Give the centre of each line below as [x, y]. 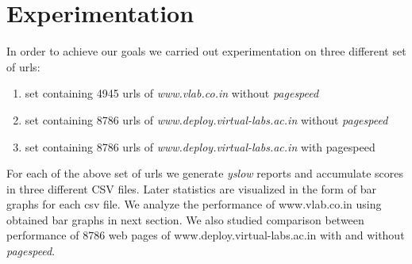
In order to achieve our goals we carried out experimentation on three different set [206, 51]
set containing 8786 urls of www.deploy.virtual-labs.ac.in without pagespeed [206, 119]
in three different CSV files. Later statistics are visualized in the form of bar [191, 188]
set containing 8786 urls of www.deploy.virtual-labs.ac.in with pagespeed [200, 146]
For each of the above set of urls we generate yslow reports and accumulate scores [205, 173]
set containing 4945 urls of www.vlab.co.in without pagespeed [172, 93]
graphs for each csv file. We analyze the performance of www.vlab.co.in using [194, 204]
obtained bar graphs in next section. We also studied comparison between [185, 219]
